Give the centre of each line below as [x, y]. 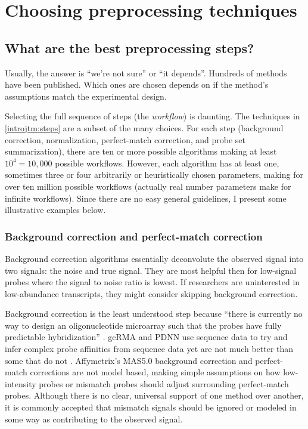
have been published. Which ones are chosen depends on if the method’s [137, 84]
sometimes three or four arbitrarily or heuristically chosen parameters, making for [154, 175]
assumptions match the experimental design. [86, 96]
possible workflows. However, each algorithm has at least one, [167, 163]
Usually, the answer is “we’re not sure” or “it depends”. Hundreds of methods [146, 72]
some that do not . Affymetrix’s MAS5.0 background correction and [129, 360]
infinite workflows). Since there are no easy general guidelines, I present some [146, 198]
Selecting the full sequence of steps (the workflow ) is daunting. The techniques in [153, 116]
